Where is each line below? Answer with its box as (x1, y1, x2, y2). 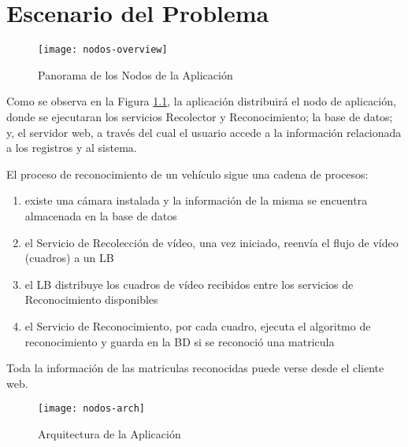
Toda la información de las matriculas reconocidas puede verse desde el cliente (6, 360, 384, 376)
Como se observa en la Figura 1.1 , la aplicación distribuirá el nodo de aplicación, (6, 93, 396, 109)
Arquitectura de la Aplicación (38, 425, 181, 441)
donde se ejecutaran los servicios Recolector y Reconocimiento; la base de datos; (6, 108, 393, 124)
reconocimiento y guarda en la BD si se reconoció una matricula (24, 333, 335, 349)
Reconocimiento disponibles (24, 291, 158, 308)
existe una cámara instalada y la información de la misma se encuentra (24, 192, 368, 209)
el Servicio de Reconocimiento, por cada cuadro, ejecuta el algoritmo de (24, 317, 371, 334)
